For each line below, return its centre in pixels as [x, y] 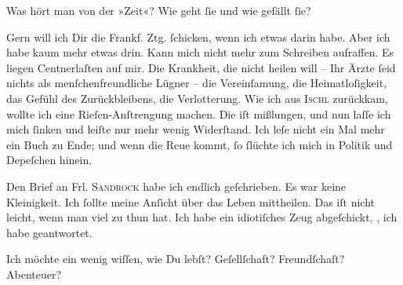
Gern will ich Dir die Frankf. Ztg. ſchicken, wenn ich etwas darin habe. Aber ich [198, 37]
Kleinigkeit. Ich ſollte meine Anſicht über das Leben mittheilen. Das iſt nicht [191, 201]
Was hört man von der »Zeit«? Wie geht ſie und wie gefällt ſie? [159, 10]
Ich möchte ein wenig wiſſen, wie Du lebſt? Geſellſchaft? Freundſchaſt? [176, 259]
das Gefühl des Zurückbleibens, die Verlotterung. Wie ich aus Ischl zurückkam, [197, 98]
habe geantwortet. [49, 232]
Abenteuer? [34, 274]
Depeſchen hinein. [49, 160]
